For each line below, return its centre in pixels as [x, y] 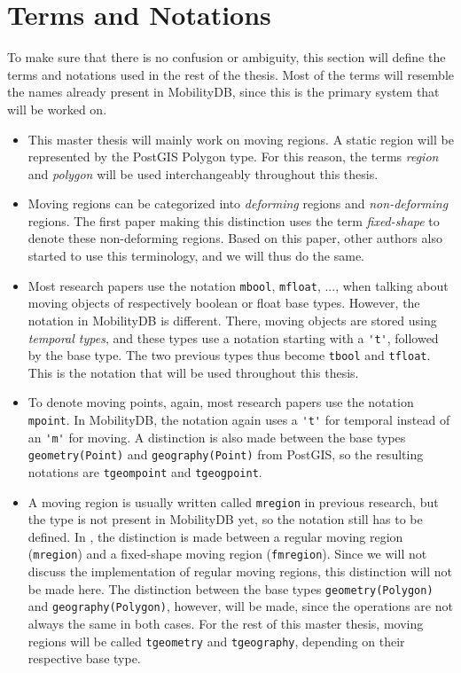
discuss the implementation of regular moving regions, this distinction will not [240, 571]
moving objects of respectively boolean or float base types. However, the [224, 303]
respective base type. [84, 658]
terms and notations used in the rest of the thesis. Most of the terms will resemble [231, 74]
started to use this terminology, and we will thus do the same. [196, 256]
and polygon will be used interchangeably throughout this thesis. [203, 173]
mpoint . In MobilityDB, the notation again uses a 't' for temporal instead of [239, 419]
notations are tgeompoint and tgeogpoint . [145, 471]
